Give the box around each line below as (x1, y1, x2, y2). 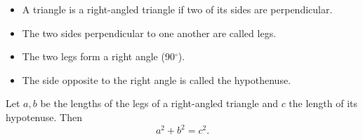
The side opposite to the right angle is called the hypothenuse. (22, 72, 291, 87)
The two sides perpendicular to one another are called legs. (22, 25, 277, 40)
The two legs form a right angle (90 (22, 49, 175, 64)
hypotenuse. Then (6, 109, 82, 124)
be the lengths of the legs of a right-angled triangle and (40, 96, 278, 111)
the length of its (289, 96, 358, 111)
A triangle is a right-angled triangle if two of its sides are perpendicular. (22, 2, 333, 16)
